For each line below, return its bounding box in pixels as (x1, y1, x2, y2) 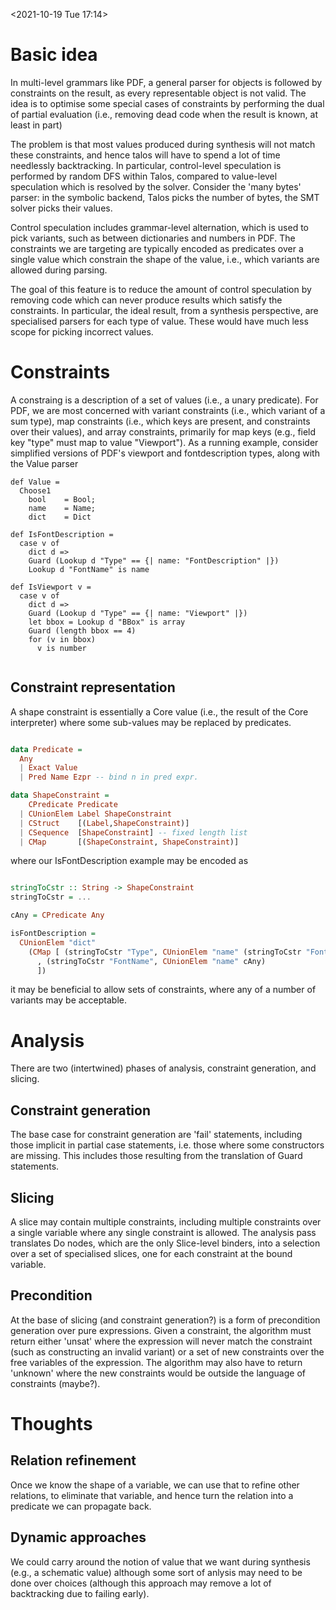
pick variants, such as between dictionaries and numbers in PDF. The (10, 232, 296, 244)
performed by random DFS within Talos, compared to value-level (10, 170, 278, 182)
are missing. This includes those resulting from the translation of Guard (10, 1150, 303, 1162)
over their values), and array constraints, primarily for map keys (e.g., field (10, 425, 317, 438)
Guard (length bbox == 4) (28, 625, 137, 636)
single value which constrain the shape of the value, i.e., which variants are (10, 253, 320, 265)
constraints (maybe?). (10, 1377, 101, 1389)
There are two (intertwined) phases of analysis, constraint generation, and (10, 1062, 317, 1074)
